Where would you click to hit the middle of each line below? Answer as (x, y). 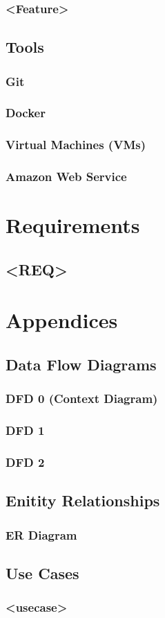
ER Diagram (41, 534)
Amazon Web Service (66, 177)
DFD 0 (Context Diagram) (82, 398)
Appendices (62, 320)
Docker (26, 113)
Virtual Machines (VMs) (76, 145)
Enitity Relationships (83, 500)
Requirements (73, 225)
